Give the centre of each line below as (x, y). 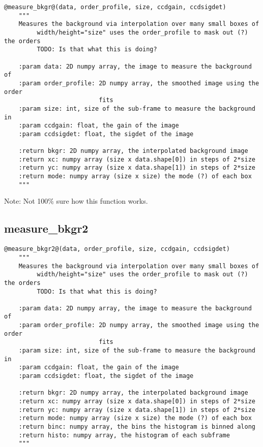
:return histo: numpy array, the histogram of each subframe (124, 435)
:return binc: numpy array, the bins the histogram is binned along (137, 427)
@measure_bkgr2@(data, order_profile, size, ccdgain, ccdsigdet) (117, 249)
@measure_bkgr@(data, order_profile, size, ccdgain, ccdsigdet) (115, 7)
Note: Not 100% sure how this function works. (76, 201)
